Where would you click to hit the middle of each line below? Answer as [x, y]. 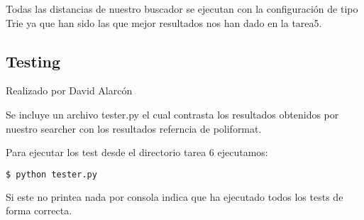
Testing [33, 61]
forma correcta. [39, 210]
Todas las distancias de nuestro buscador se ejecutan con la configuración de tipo [182, 9]
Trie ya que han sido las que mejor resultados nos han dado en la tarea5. [164, 22]
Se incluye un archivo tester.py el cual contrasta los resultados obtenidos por [172, 114]
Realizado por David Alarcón [69, 90]
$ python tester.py [51, 174]
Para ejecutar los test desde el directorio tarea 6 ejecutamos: [137, 152]
